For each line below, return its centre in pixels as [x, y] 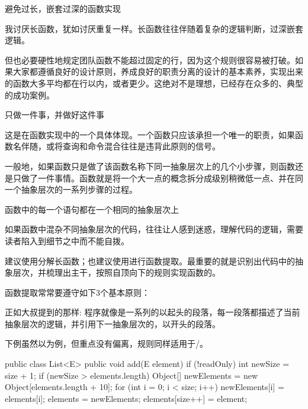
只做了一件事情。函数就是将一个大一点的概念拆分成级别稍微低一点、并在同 [158, 178]
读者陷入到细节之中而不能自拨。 [67, 240]
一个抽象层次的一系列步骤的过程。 [71, 189]
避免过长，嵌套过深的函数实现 [63, 8]
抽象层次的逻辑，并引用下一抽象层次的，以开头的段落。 [113, 323]
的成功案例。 [30, 95]
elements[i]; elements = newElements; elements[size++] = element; [126, 398]
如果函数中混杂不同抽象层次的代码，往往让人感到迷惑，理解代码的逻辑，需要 [154, 229]
